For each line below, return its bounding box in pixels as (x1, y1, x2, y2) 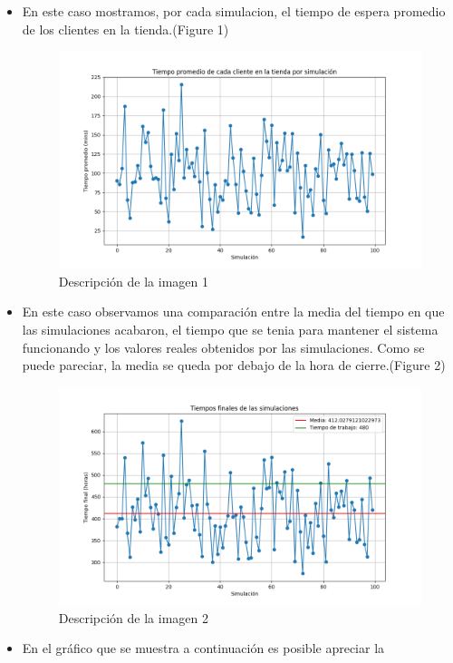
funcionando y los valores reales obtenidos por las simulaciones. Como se (22, 337, 425, 356)
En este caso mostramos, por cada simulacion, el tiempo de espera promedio (22, 2, 446, 20)
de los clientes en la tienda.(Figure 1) (22, 19, 229, 38)
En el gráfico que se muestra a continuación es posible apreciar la (22, 639, 385, 658)
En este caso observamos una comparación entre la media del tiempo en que (22, 302, 445, 321)
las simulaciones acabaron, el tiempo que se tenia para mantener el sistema (22, 320, 439, 339)
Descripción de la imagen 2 (58, 608, 208, 627)
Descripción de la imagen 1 (58, 271, 208, 290)
